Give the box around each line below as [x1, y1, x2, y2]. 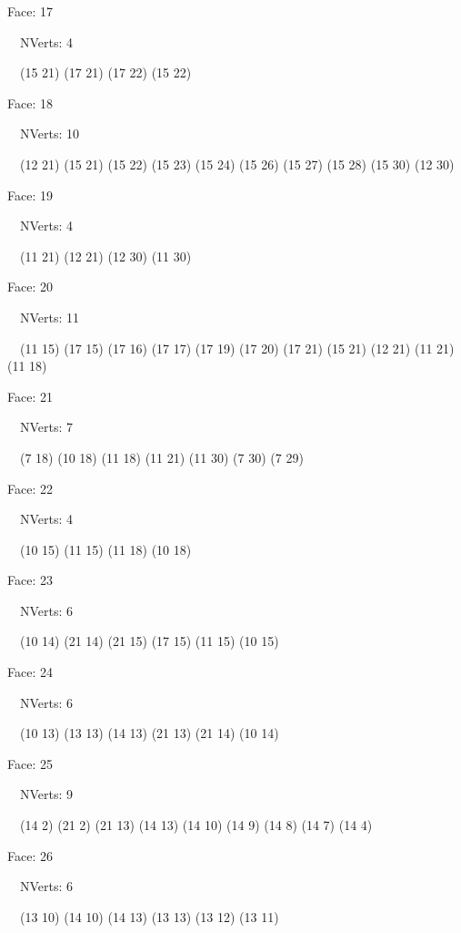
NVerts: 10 [19, 124, 80, 143]
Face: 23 [7, 570, 53, 590]
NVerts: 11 [19, 307, 80, 326]
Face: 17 [7, 2, 53, 20]
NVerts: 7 [19, 417, 74, 436]
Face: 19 [7, 185, 53, 204]
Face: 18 [7, 93, 53, 112]
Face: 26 [7, 846, 53, 865]
